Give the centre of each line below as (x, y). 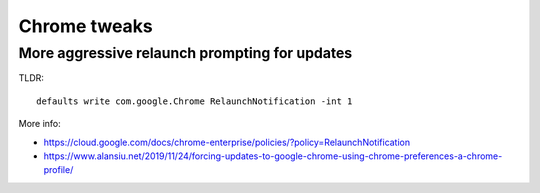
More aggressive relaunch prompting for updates (185, 53)
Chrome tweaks (86, 26)
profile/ (58, 170)
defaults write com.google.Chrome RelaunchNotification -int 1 (194, 101)
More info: (40, 124)
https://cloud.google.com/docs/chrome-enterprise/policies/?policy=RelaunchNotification (227, 142)
